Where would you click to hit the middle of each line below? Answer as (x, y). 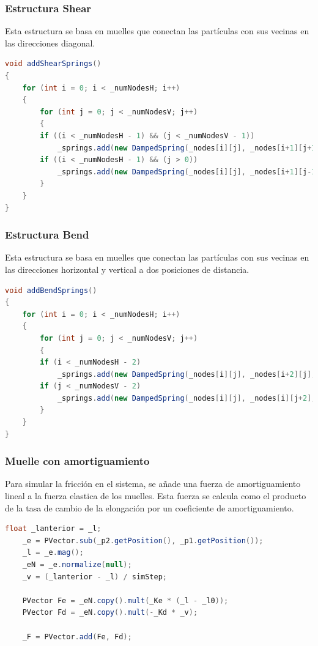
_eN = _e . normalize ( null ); (77, 565)
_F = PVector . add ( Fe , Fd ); (77, 637)
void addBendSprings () (51, 290)
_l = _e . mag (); (53, 553)
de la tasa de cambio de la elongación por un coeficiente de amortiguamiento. (150, 507)
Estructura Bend (47, 235)
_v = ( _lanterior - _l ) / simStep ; (95, 577)
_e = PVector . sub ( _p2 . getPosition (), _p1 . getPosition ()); (143, 540)
